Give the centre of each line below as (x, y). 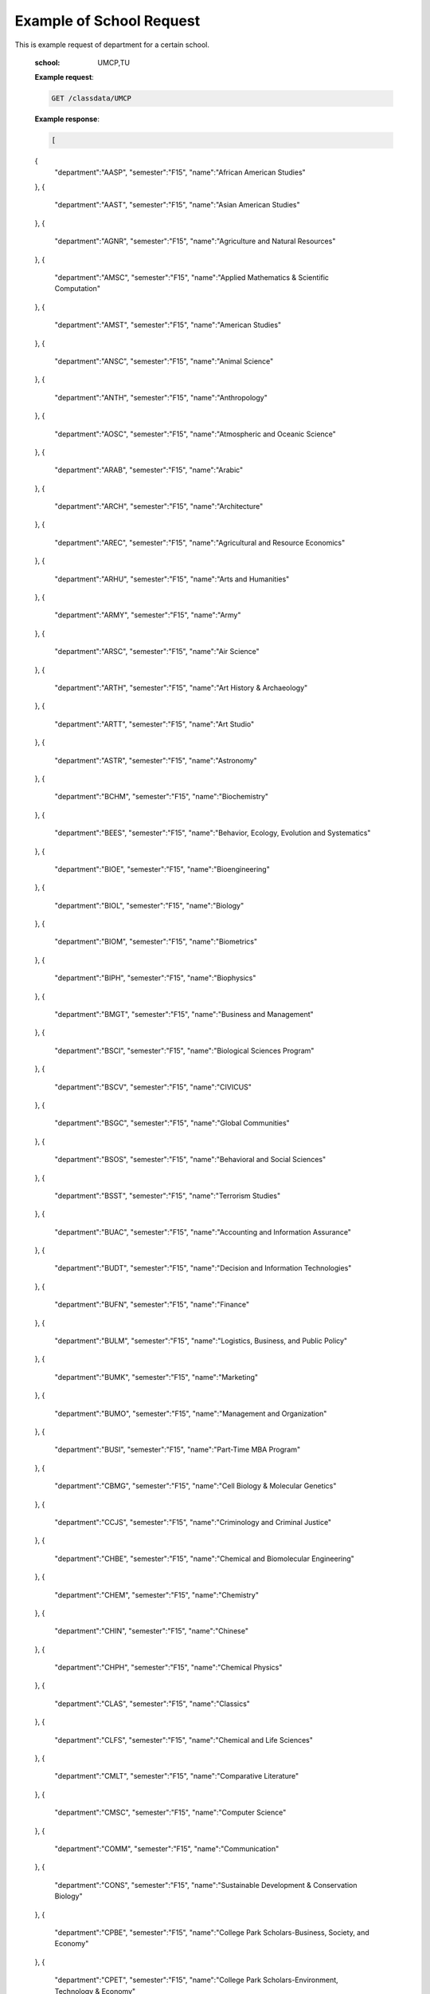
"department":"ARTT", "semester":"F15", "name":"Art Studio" (154, 724)
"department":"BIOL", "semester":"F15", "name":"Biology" (149, 905)
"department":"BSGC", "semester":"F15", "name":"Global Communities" (172, 1123)
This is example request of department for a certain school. (112, 45)
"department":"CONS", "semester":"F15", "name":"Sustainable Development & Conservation (206, 1885)
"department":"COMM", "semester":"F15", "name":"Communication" (167, 1848)
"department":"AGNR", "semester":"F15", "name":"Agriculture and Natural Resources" (195, 241)
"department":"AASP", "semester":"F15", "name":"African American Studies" (180, 172)
